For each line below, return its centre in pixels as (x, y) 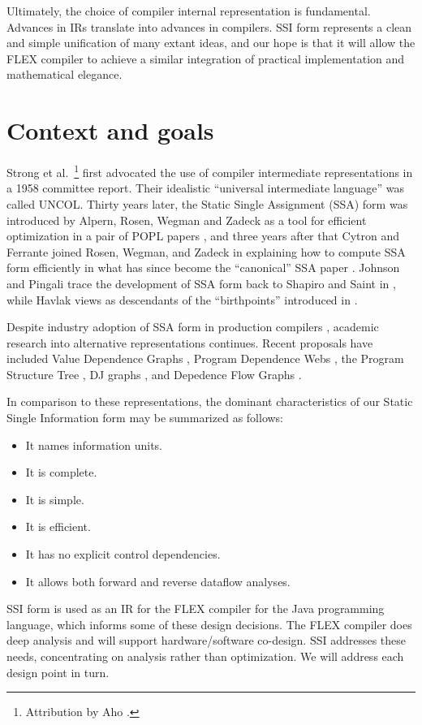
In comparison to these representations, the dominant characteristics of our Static (210, 401)
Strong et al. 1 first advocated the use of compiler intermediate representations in (210, 171)
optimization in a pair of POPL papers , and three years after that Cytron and (203, 236)
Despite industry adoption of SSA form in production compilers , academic (193, 327)
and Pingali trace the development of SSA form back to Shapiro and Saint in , (201, 283)
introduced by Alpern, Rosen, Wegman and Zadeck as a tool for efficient (187, 220)
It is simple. (55, 499)
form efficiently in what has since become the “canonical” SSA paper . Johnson (203, 268)
